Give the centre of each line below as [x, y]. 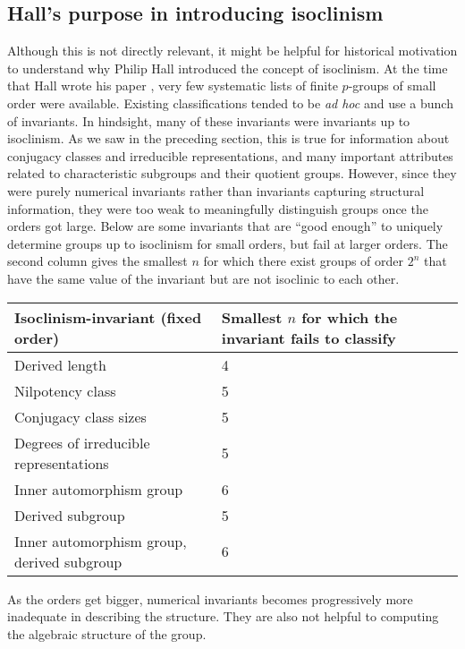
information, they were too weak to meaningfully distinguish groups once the [218, 208]
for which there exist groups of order [304, 261]
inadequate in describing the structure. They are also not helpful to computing [223, 616]
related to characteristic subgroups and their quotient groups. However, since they [232, 173]
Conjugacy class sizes [80, 416]
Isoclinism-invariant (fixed [108, 317]
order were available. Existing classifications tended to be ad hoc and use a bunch [230, 102]
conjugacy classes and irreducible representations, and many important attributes [230, 155]
